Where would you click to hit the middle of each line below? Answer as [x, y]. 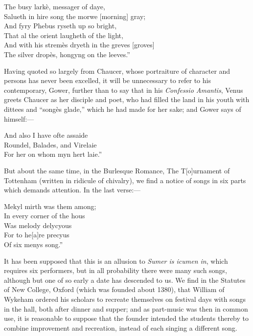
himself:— [19, 118]
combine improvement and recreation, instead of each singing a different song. [121, 327]
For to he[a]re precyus [37, 235]
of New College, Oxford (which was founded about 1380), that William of [114, 289]
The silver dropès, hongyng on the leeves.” [67, 54]
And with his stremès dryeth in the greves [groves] [79, 45]
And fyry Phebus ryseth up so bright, [60, 26]
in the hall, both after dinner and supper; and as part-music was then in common [126, 308]
